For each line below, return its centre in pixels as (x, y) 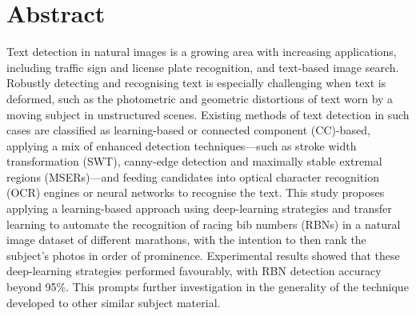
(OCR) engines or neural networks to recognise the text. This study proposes (196, 192)
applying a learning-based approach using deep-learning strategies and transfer (199, 208)
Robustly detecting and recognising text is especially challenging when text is (196, 83)
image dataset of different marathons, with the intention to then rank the (186, 240)
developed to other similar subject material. (114, 302)
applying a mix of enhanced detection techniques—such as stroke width (182, 145)
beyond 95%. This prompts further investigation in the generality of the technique (208, 287)
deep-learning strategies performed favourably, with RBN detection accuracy (194, 271)
